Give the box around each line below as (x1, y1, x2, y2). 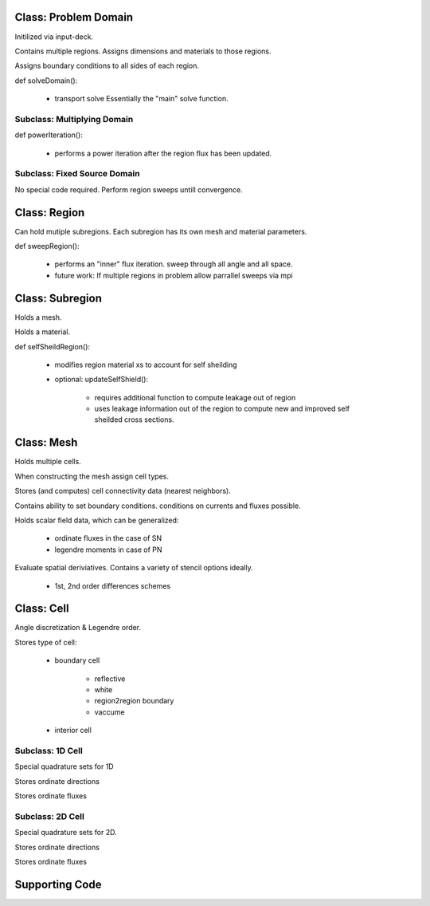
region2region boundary (94, 696, 174, 706)
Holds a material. (14, 327, 71, 337)
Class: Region (14, 206, 85, 219)
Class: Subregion (14, 291, 103, 305)
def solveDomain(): (14, 76, 78, 85)
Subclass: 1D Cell (14, 745, 83, 756)
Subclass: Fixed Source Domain (14, 168, 140, 179)
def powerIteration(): (14, 130, 84, 140)
